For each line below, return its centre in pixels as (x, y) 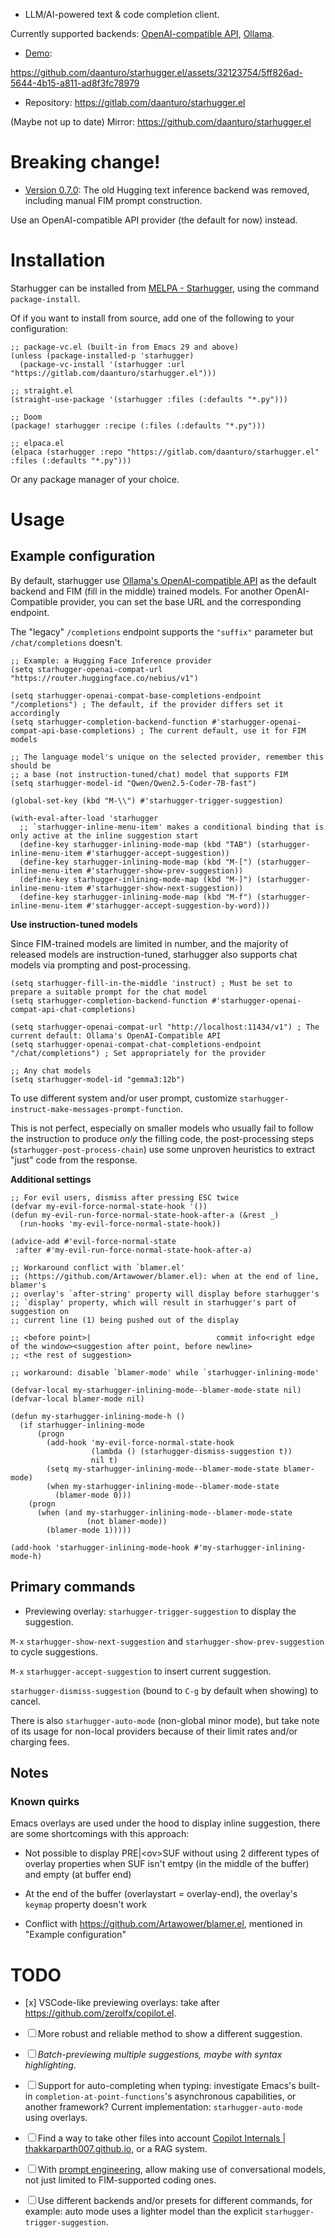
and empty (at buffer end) (78, 1875)
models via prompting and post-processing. (100, 965)
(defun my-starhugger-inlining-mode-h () (98, 1416)
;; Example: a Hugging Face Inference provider (111, 660)
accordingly (35, 713)
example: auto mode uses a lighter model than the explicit (143, 2211)
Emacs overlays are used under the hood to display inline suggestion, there (165, 1823)
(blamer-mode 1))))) (89, 1530)
